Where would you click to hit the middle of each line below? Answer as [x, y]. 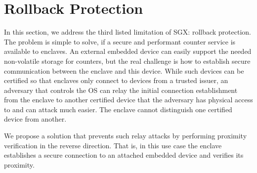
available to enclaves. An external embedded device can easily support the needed [128, 51]
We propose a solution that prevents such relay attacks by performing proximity [126, 136]
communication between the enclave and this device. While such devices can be [124, 70]
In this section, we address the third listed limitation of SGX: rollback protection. [128, 32]
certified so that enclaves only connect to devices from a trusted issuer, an [116, 80]
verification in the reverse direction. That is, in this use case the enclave [113, 145]
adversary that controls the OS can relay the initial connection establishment [121, 90]
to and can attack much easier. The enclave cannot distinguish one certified [118, 109]
